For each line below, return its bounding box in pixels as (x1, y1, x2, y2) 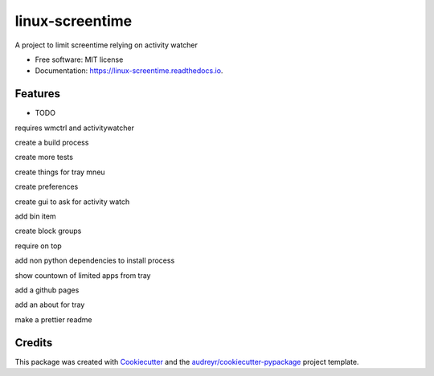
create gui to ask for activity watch (14, 197, 130, 206)
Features (14, 87, 60, 100)
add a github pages (14, 285, 80, 295)
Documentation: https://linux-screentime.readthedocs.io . (35, 66, 223, 76)
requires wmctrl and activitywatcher (14, 123, 135, 133)
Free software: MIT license (35, 55, 124, 64)
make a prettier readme (14, 314, 92, 325)
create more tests (14, 153, 74, 162)
